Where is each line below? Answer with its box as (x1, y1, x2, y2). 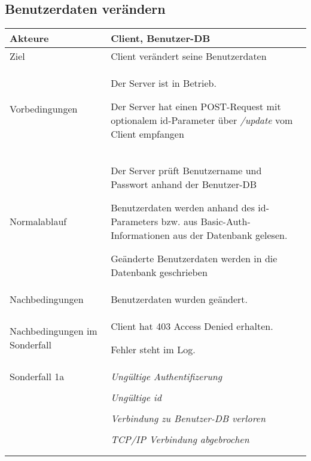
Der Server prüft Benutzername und (111, 163, 262, 178)
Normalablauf (10, 214, 67, 229)
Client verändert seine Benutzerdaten (111, 49, 267, 63)
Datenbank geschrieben (111, 265, 208, 280)
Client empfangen (111, 127, 184, 141)
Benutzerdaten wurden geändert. (111, 292, 248, 307)
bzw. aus (161, 214, 198, 229)
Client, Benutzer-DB (111, 31, 211, 46)
